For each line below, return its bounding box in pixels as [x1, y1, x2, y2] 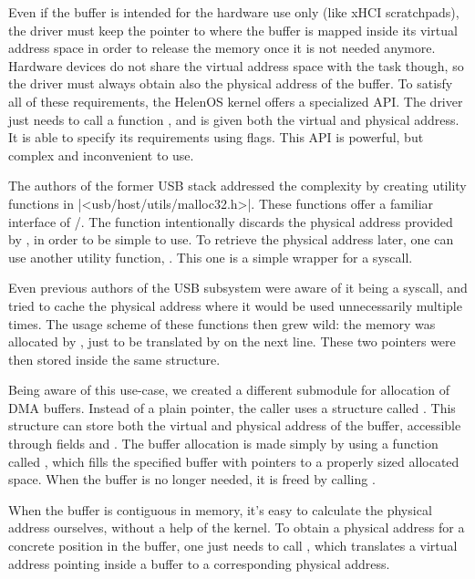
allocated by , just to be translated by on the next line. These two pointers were [8, 332, 456, 351]
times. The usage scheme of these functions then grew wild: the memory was [8, 314, 436, 333]
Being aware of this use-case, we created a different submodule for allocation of [8, 380, 449, 399]
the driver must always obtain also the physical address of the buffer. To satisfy [8, 74, 453, 93]
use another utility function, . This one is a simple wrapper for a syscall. [8, 247, 413, 266]
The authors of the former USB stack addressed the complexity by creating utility [8, 176, 467, 195]
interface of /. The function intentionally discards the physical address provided [8, 212, 453, 231]
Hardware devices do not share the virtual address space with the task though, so [8, 56, 464, 75]
